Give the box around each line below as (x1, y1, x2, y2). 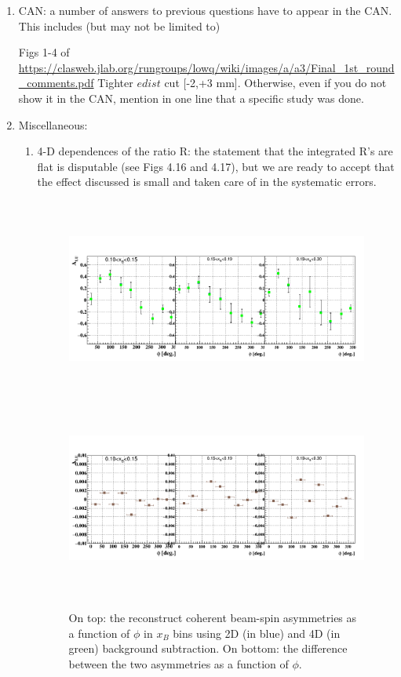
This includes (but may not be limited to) (18, 17, 221, 34)
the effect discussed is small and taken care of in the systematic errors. (37, 173, 377, 190)
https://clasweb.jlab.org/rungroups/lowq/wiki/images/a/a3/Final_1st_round (18, 59, 395, 75)
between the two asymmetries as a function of (68, 655, 289, 672)
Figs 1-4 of (18, 44, 70, 60)
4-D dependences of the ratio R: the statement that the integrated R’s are (37, 143, 393, 159)
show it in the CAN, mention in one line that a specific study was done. (18, 89, 364, 106)
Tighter (97, 75, 133, 91)
